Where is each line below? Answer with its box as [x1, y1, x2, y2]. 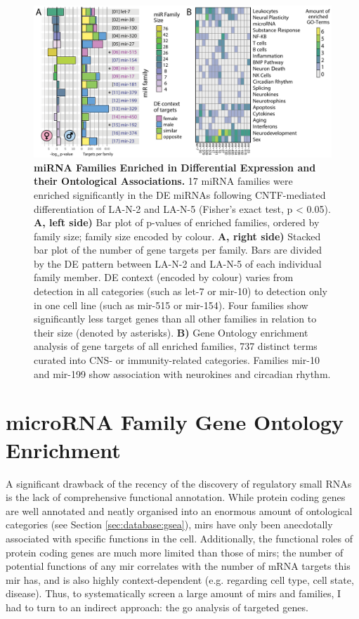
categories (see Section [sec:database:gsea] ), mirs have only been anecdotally [6, 517, 333, 532]
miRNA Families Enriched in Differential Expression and [34, 159, 316, 174]
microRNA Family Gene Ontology [6, 408, 344, 436]
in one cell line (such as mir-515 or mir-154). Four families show [34, 297, 308, 312]
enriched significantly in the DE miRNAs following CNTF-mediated [34, 187, 326, 202]
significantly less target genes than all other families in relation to [34, 311, 317, 326]
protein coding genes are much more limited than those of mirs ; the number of [6, 545, 344, 559]
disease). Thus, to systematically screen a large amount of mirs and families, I [6, 586, 341, 601]
